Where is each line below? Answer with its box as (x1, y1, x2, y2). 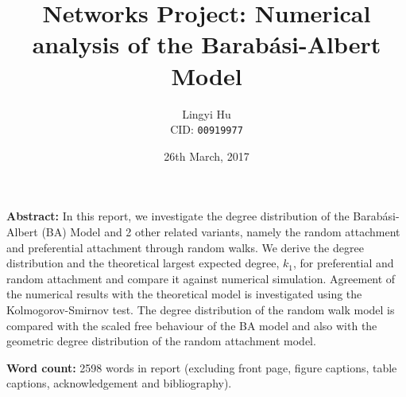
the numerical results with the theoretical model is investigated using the (6, 286, 362, 302)
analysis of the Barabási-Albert (32, 28, 381, 60)
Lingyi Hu (182, 105, 231, 122)
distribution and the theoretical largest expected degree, (6, 255, 280, 271)
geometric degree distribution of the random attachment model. (6, 333, 316, 349)
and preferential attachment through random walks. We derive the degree (6, 239, 364, 255)
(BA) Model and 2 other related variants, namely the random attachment (41, 223, 400, 239)
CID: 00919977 (170, 121, 243, 138)
